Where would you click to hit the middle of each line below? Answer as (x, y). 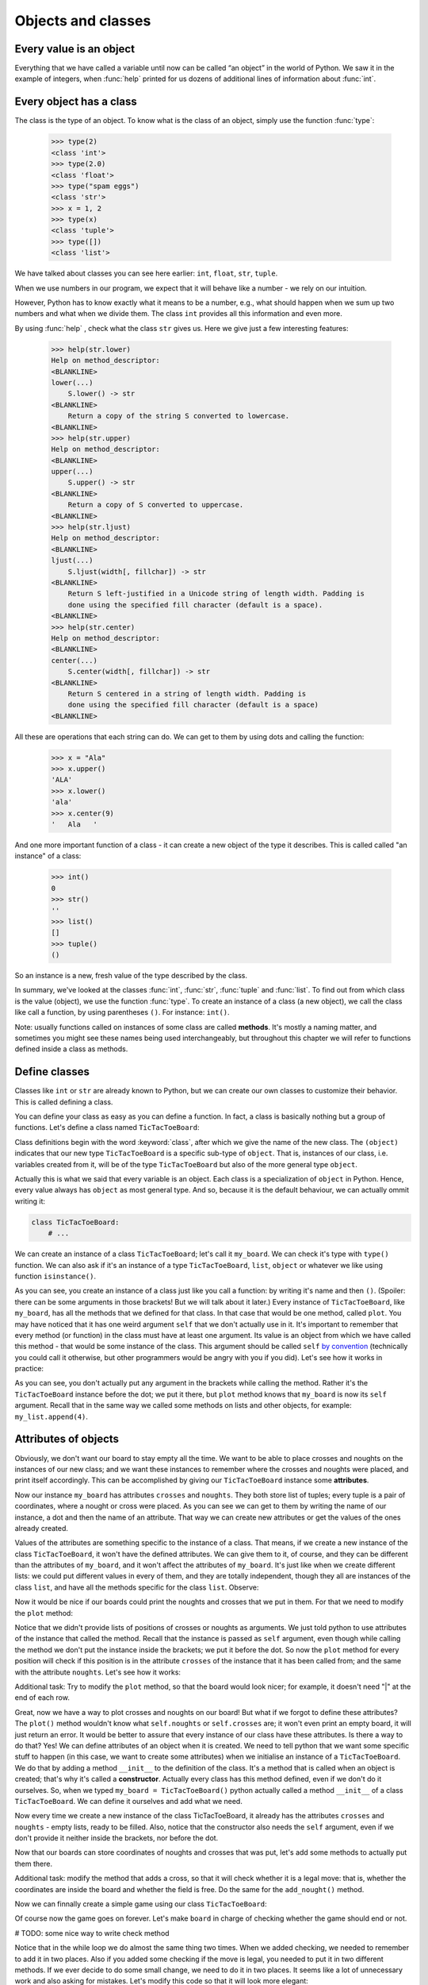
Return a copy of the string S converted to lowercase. (179, 416)
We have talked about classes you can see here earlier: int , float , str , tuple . (146, 273)
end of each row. (42, 1698)
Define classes (52, 1072)
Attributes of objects (67, 1439)
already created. (42, 1528)
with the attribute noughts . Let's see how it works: (98, 1672)
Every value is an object (75, 49)
